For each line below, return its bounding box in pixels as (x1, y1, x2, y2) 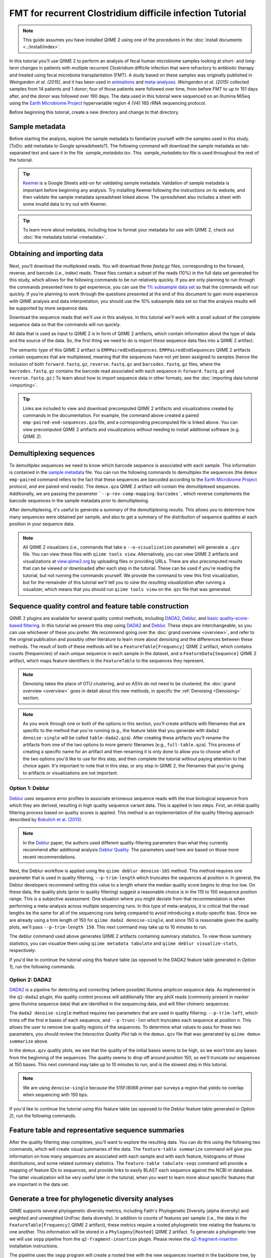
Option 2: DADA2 (9, 976, 52, 983)
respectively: (9, 948, 36, 954)
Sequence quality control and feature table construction (9, 602, 189, 611)
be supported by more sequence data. (9, 305, 89, 311)
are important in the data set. (9, 1182, 70, 1188)
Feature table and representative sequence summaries (9, 1126, 185, 1134)
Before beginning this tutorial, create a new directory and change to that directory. (9, 109, 180, 115)
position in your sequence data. (9, 521, 75, 527)
